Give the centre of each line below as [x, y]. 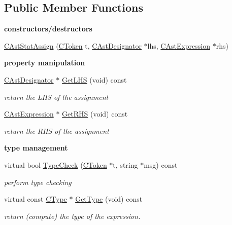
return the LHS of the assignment [56, 97]
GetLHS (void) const [94, 79]
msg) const [161, 164]
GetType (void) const [109, 199]
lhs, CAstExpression [179, 45]
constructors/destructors [48, 29]
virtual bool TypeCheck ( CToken [56, 164]
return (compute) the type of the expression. [72, 216]
